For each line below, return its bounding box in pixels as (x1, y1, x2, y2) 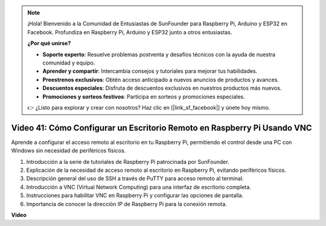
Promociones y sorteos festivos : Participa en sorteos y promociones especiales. (42, 93, 246, 100)
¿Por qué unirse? (27, 40, 71, 47)
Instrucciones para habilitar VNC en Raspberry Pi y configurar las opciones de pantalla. (26, 192, 244, 199)
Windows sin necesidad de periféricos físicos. (11, 147, 126, 154)
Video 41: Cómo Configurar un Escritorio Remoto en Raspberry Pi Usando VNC (11, 122, 312, 133)
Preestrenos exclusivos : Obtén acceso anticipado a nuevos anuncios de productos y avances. (42, 76, 279, 83)
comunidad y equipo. (42, 59, 95, 66)
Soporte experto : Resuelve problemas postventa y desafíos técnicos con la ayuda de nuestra (42, 51, 276, 58)
